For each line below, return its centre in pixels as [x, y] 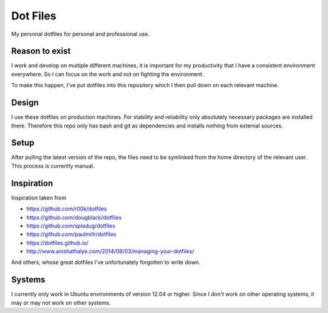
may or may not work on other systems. [61, 303]
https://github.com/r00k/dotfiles [67, 209]
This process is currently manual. [53, 166]
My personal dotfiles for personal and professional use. [80, 34]
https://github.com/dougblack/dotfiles [74, 217]
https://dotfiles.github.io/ [57, 243]
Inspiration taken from [39, 198]
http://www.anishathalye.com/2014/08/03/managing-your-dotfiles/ [110, 251]
